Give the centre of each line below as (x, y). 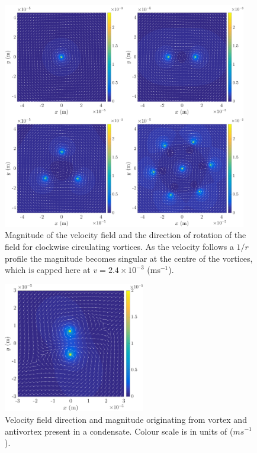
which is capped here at (48, 270)
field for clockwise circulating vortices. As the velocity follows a (119, 247)
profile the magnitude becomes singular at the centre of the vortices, (129, 258)
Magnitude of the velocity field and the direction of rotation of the (126, 235)
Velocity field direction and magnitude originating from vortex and (126, 419)
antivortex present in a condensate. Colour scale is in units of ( (119, 431)
